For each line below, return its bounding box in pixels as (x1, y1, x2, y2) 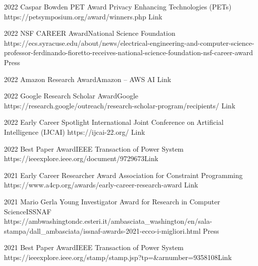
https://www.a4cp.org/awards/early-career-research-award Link (4, 179, 198, 190)
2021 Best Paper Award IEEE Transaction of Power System (4, 242, 184, 253)
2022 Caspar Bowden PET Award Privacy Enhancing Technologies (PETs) (4, 1, 232, 11)
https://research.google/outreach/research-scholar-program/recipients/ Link (4, 100, 236, 110)
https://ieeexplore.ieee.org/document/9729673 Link (4, 153, 159, 164)
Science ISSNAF (4, 206, 52, 216)
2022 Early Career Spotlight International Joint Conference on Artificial (4, 117, 224, 127)
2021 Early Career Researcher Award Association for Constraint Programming (4, 170, 243, 180)
